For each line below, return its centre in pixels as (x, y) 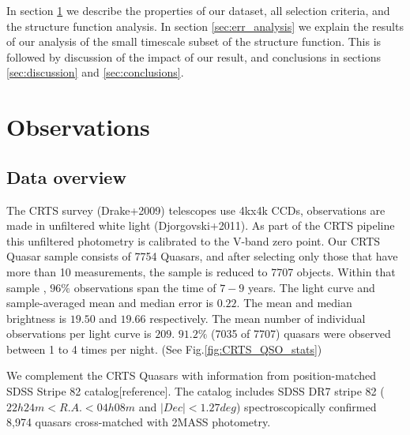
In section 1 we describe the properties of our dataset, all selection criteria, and (198, 10)
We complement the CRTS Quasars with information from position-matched (191, 375)
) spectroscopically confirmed (306, 406)
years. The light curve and (312, 287)
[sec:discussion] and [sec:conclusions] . (95, 72)
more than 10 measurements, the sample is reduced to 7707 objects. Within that (201, 271)
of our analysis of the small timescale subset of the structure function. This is (194, 41)
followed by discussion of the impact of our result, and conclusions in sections (194, 56)
